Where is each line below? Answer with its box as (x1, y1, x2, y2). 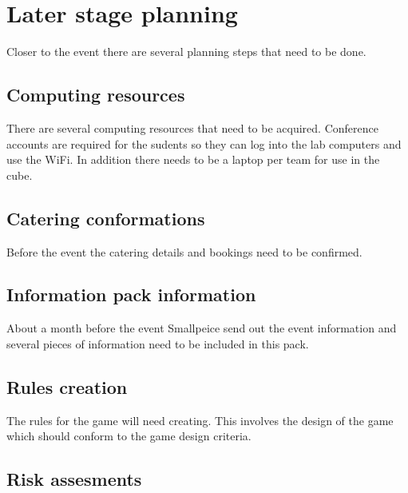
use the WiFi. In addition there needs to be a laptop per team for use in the (6, 151, 380, 168)
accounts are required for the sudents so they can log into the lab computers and (6, 135, 402, 152)
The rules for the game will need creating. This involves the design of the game (6, 411, 394, 428)
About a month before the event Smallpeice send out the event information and (6, 320, 397, 336)
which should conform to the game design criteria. (6, 427, 252, 444)
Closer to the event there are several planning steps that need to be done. (6, 43, 366, 60)
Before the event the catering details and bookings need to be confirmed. (6, 243, 362, 260)
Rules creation (6, 374, 128, 399)
